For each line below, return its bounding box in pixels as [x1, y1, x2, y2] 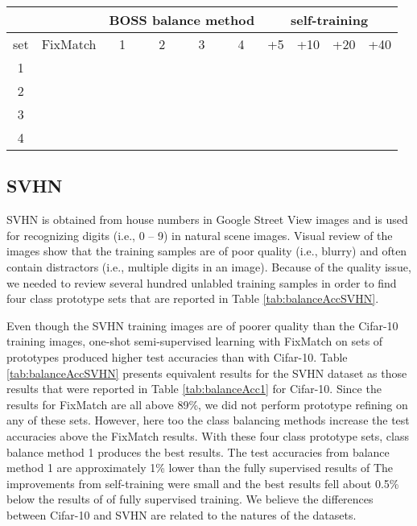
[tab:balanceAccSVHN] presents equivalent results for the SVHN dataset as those [6, 364, 407, 381]
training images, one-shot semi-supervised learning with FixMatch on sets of [6, 333, 383, 350]
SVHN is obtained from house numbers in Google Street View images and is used [6, 211, 408, 228]
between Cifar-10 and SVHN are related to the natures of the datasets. [6, 506, 357, 523]
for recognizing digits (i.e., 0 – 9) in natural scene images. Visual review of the [6, 226, 393, 243]
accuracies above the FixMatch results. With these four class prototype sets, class [6, 427, 410, 444]
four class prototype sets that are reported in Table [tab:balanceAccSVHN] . [6, 290, 379, 307]
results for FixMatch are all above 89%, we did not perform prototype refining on [6, 396, 408, 412]
